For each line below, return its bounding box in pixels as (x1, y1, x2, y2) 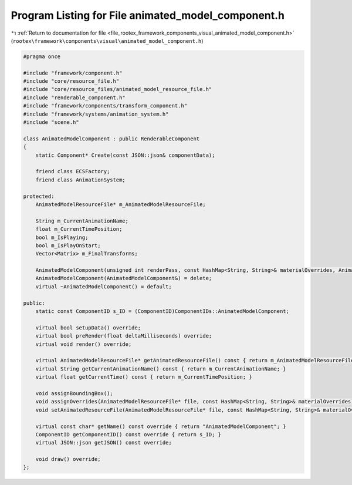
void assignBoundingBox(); (35, 390, 114, 396)
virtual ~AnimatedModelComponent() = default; (35, 283, 172, 290)
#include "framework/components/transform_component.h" (23, 103, 188, 109)
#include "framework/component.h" (23, 69, 123, 76)
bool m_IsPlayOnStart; (35, 242, 101, 249)
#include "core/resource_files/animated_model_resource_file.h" (23, 86, 212, 93)
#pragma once (23, 53, 61, 60)
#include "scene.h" (23, 119, 79, 126)
